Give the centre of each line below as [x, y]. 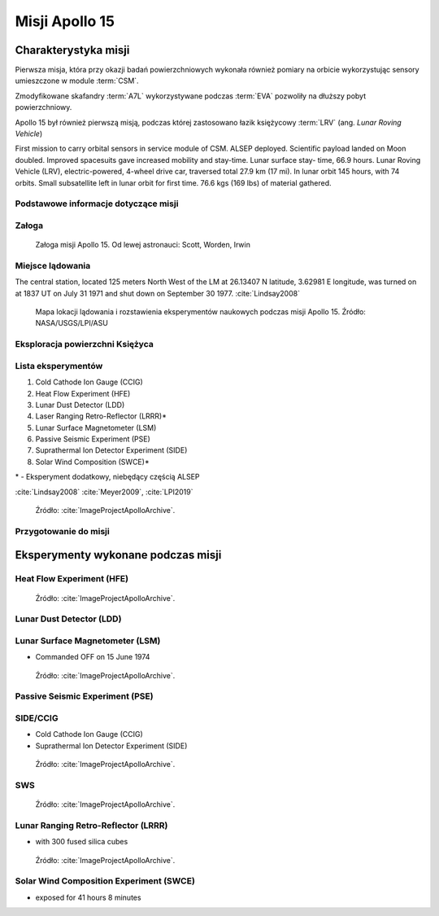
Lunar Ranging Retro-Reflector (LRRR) [91, 825]
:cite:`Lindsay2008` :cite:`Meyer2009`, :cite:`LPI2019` [104, 492]
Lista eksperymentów [59, 366]
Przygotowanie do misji [62, 531]
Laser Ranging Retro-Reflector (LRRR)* [101, 416]
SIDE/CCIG [37, 718]
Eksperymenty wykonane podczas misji [118, 555]
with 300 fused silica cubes [82, 842]
